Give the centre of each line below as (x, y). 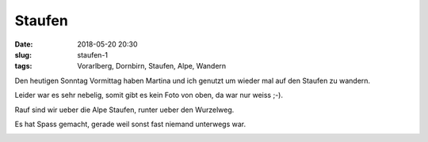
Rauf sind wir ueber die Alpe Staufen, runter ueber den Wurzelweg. (124, 110)
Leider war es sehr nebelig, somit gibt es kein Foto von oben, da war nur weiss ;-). (149, 95)
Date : (24, 44)
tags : (23, 66)
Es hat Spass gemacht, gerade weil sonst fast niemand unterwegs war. (130, 124)
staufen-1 (93, 54)
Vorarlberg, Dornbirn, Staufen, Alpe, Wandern (152, 66)
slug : (23, 54)
